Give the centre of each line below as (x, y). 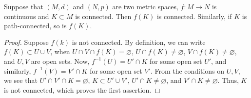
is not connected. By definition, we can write (139, 42)
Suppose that (24, 6)
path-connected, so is (35, 26)
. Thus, (228, 80)
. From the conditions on (187, 70)
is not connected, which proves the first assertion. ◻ (82, 89)
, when (60, 51)
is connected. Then (103, 16)
